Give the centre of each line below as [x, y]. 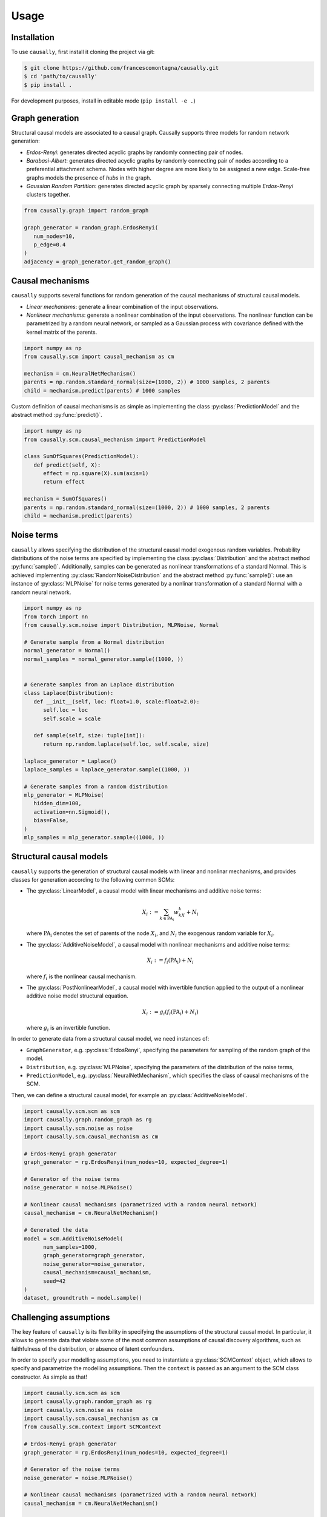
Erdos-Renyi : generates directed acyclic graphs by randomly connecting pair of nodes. [135, 152]
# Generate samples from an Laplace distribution [99, 685]
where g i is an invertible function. [68, 1029]
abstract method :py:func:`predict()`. [57, 415]
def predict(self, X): [67, 465]
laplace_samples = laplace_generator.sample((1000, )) [107, 769]
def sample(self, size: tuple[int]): [89, 735]
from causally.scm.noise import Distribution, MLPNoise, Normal [121, 625]
